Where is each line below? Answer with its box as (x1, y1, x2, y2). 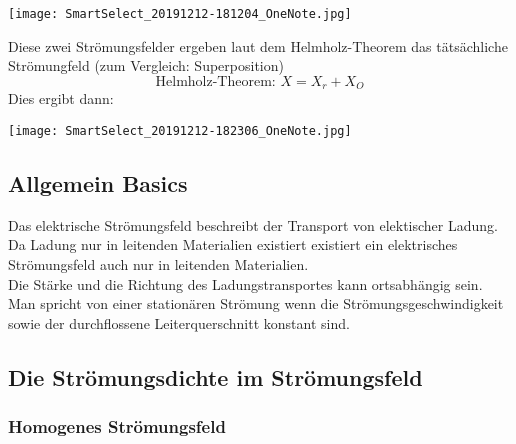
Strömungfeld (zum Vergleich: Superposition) (8, 55, 284, 76)
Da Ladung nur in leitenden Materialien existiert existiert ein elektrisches (8, 234, 458, 255)
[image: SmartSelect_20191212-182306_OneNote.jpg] (8, 123, 352, 138)
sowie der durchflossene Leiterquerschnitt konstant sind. (8, 312, 350, 333)
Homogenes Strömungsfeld (8, 414, 226, 439)
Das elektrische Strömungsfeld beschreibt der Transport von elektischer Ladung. (8, 214, 498, 235)
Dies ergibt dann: (8, 88, 114, 109)
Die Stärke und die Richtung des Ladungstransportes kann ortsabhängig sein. (8, 273, 483, 294)
